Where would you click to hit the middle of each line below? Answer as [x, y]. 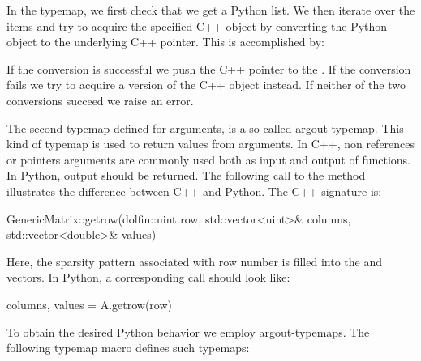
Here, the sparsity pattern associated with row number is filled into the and [194, 261]
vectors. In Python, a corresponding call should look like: [148, 277]
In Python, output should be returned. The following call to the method [186, 175]
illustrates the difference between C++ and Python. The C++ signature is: [194, 191]
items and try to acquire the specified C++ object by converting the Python [197, 25]
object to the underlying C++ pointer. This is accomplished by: [165, 42]
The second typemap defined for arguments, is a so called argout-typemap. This [205, 127]
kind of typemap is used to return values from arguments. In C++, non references [211, 144]
